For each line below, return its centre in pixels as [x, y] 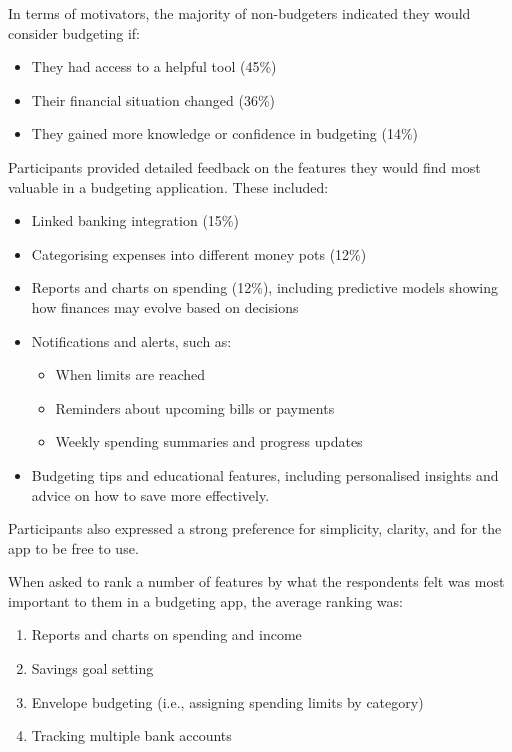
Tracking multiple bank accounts [131, 735]
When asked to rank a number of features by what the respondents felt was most [256, 581]
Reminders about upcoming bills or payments [195, 407]
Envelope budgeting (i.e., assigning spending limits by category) [227, 701]
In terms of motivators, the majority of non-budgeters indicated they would [239, 13]
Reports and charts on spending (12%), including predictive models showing [265, 287]
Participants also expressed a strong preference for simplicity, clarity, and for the [255, 528]
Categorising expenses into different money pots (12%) [199, 253]
